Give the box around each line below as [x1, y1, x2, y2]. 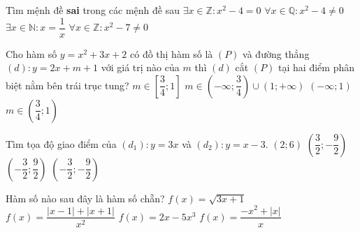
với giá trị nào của [101, 60, 180, 75]
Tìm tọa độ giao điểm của [6, 136, 117, 151]
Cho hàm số [6, 46, 57, 61]
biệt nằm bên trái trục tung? [6, 77, 129, 92]
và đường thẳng [243, 46, 310, 61]
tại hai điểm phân [278, 60, 354, 75]
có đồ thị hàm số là [130, 46, 213, 61]
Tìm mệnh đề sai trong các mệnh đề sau [6, 3, 180, 17]
